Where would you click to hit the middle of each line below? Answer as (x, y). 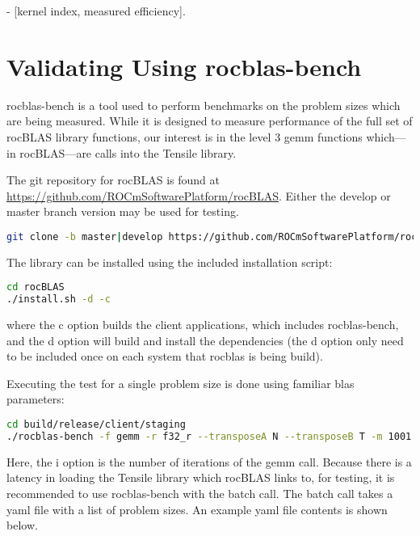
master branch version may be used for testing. (123, 211)
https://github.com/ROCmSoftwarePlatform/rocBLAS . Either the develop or (199, 195)
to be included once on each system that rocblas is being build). (165, 356)
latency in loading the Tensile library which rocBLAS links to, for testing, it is (201, 477)
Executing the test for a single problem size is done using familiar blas (181, 383)
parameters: (36, 399)
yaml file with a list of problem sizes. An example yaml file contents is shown (197, 509)
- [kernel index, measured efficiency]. (96, 11)
